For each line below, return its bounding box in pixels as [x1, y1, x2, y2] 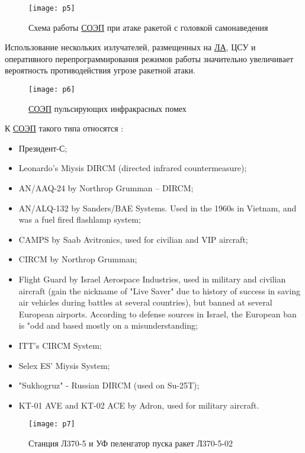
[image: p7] [28, 420, 75, 429]
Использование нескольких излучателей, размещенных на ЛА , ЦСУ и [5, 41, 256, 53]
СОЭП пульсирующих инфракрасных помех [28, 102, 187, 114]
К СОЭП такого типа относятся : [5, 122, 124, 134]
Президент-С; [18, 142, 68, 154]
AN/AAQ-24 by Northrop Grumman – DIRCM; [18, 182, 194, 194]
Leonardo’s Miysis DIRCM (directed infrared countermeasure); [18, 162, 247, 174]
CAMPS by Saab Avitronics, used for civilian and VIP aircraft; [18, 233, 248, 245]
